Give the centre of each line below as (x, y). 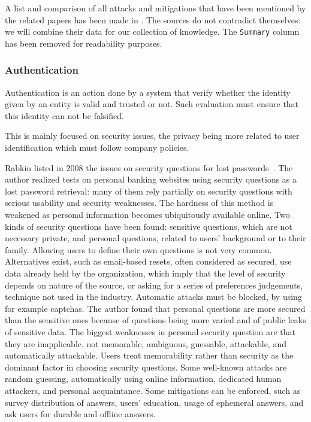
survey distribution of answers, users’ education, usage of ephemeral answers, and (154, 402)
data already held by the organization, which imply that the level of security (145, 273)
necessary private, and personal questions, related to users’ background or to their (155, 238)
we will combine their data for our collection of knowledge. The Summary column (152, 31)
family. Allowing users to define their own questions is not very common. (138, 249)
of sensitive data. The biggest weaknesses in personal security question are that (150, 331)
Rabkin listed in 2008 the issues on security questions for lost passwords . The (149, 167)
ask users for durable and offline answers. (80, 414)
